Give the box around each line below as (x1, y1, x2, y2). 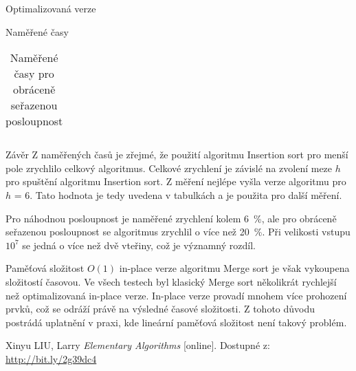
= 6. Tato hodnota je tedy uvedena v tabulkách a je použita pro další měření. (14, 187, 342, 202)
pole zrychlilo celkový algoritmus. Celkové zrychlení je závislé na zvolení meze (5, 160, 333, 175)
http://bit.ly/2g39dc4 (5, 351, 97, 365)
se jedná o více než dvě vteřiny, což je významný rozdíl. (22, 237, 256, 252)
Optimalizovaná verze (5, 1, 96, 15)
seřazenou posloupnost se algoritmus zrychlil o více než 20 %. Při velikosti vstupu (5, 224, 351, 239)
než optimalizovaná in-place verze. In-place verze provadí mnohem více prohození (5, 288, 347, 302)
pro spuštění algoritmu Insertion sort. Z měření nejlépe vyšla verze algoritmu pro (5, 174, 346, 189)
